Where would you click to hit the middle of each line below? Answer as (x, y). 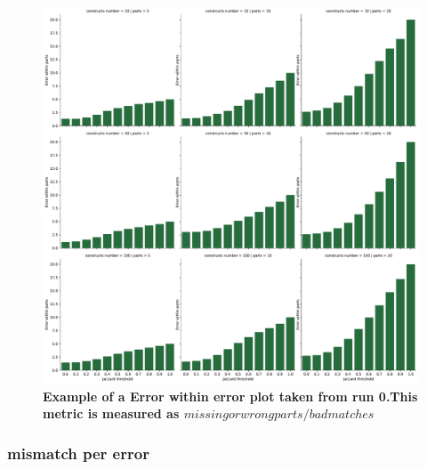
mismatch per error (78, 453)
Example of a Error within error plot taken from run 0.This (230, 396)
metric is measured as (111, 413)
